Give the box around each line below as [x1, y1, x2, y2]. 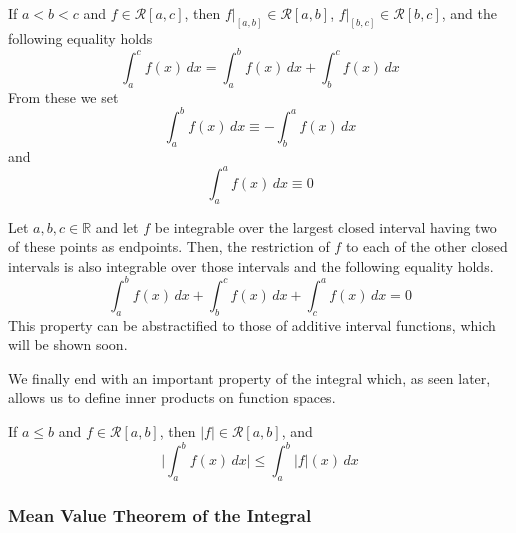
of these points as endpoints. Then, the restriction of [8, 236, 330, 257]
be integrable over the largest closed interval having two [154, 216, 497, 237]
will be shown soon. [8, 334, 128, 355]
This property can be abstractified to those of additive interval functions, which [8, 314, 496, 335]
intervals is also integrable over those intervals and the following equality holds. [8, 255, 494, 276]
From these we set [8, 86, 119, 107]
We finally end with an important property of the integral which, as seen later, [8, 367, 491, 388]
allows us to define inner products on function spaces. [8, 387, 336, 408]
